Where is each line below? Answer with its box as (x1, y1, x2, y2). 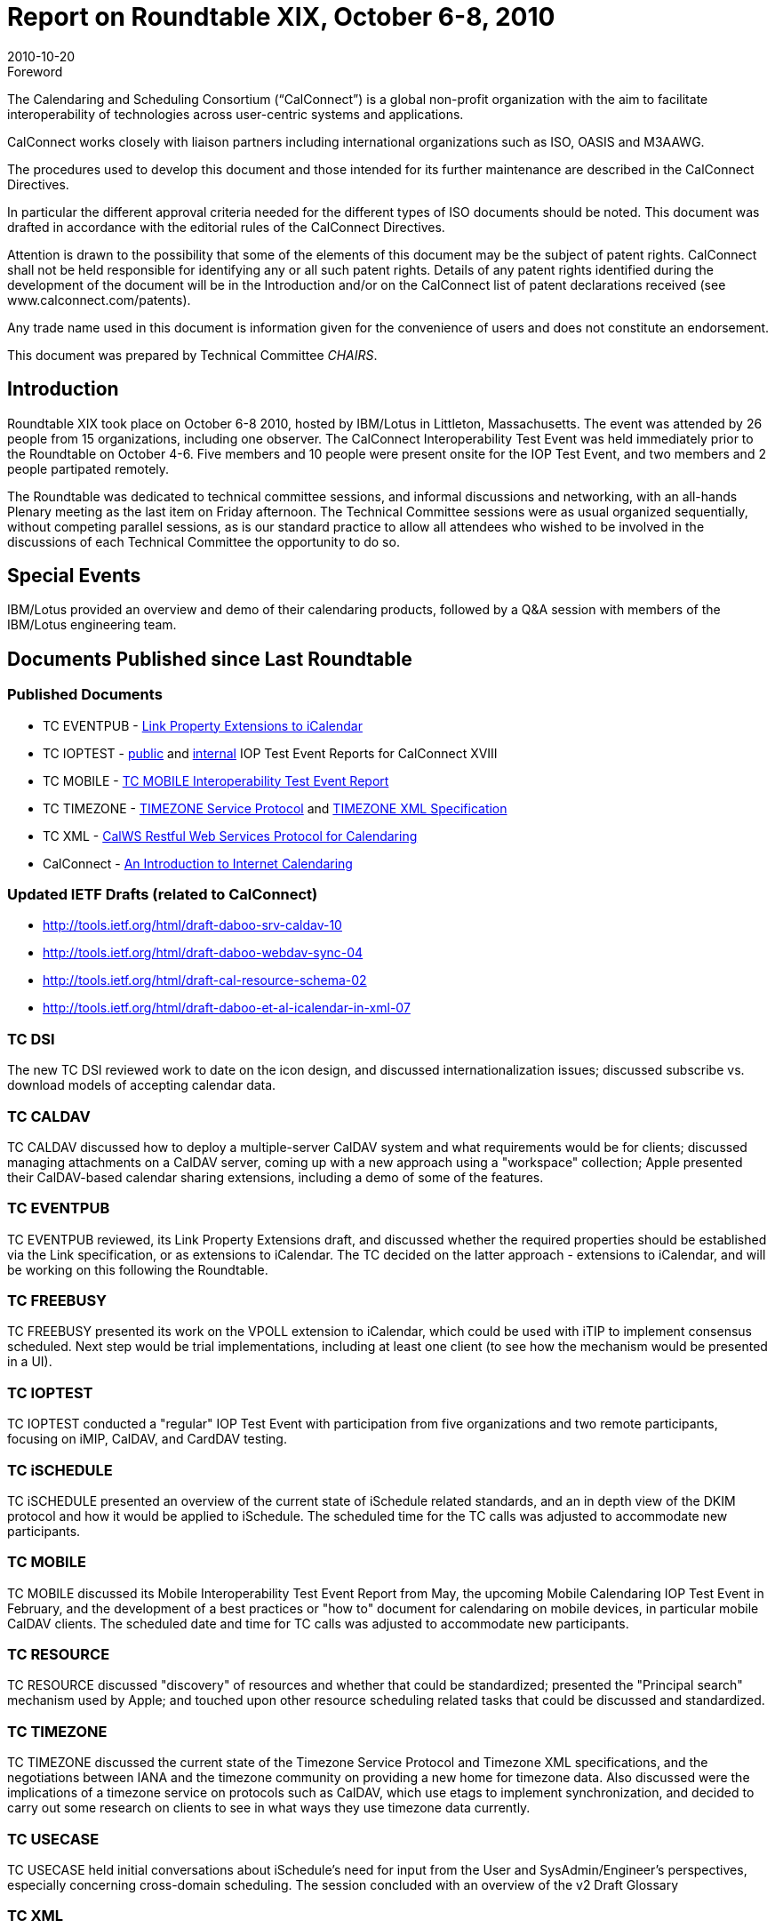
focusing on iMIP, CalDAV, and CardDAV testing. (7, 1431, 287, 1447)
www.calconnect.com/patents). (7, 292, 191, 308)
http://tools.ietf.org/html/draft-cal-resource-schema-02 (43, 972, 367, 988)
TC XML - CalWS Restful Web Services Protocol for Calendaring (43, 828, 418, 844)
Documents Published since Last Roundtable (7, 647, 412, 670)
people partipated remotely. (7, 460, 170, 476)
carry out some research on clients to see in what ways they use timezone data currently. (7, 1800, 531, 1816)
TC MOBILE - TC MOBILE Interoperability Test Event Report (43, 772, 389, 788)
